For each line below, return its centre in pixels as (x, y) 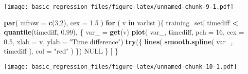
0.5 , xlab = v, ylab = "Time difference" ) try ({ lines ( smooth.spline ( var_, (118, 41)
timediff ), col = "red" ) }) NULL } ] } (61, 51)
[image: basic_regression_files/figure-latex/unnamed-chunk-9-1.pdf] (119, 7)
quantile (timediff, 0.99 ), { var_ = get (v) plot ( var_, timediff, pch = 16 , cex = (124, 32)
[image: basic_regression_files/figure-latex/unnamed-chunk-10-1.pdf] (121, 67)
